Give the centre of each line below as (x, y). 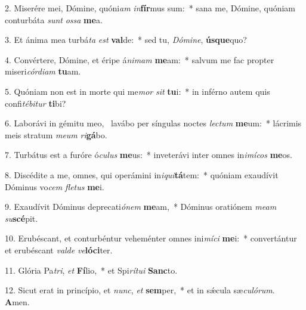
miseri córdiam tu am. (43, 71)
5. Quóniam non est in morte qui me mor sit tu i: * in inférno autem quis (137, 91)
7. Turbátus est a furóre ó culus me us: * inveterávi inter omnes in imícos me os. (149, 155)
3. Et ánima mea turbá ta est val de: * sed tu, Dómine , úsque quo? (126, 40)
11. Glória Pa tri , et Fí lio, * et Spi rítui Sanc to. (91, 270)
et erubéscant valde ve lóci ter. (59, 249)
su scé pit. (21, 218)
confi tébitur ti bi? (35, 103)
